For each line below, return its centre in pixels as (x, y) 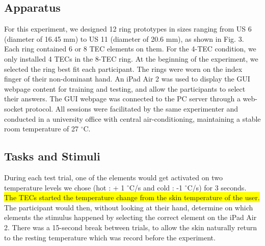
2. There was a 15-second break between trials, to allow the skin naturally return (130, 227)
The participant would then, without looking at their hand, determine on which (129, 207)
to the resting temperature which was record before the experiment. (110, 237)
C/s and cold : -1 (156, 187)
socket (14, 108)
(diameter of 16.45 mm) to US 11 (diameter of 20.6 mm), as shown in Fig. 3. (124, 38)
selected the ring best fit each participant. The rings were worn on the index (123, 69)
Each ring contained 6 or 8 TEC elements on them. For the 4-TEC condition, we (130, 49)
